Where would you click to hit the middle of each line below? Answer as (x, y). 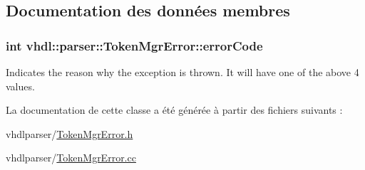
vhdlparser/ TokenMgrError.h (70, 133)
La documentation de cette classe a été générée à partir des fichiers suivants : (174, 110)
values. (20, 86)
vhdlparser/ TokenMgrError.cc (71, 158)
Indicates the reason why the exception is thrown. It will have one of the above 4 (182, 72)
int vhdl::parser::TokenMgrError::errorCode (134, 45)
